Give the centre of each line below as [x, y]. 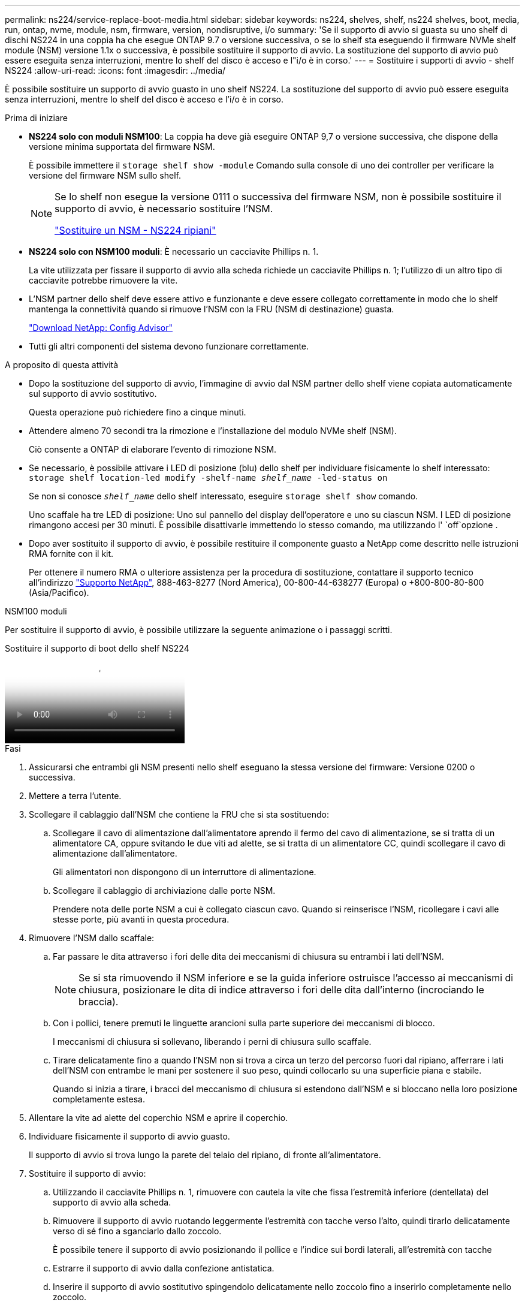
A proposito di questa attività [62, 365]
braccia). [99, 1002]
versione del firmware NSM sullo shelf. [105, 175]
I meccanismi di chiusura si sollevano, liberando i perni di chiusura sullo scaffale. [212, 1042]
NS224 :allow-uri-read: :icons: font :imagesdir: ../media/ [115, 70]
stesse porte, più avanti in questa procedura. [141, 919]
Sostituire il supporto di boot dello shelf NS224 [97, 648]
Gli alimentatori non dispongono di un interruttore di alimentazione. [185, 872]
